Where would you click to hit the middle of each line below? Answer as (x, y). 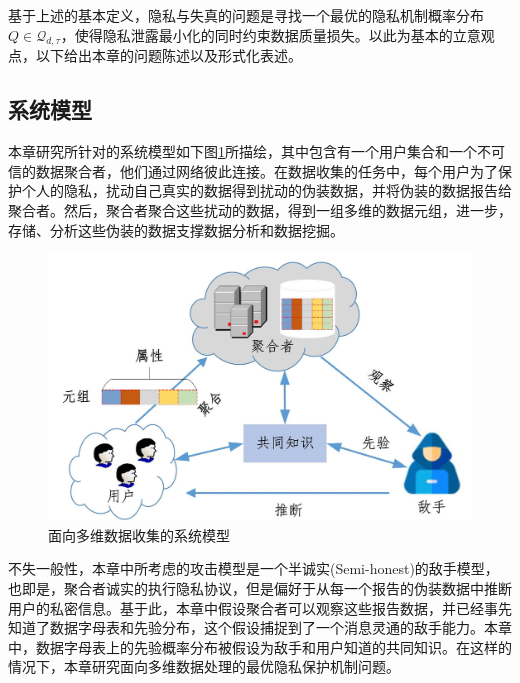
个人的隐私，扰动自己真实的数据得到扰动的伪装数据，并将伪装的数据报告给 (266, 190)
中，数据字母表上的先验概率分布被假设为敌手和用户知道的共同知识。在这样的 (260, 646)
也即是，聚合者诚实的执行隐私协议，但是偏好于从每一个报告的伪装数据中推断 (260, 588)
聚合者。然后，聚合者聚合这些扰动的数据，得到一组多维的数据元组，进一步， (260, 209)
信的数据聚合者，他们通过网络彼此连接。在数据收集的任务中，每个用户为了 (253, 170)
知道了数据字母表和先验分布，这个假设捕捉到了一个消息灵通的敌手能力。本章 (260, 627)
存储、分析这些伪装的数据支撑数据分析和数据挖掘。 (176, 229)
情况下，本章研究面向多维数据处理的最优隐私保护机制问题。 (204, 666)
